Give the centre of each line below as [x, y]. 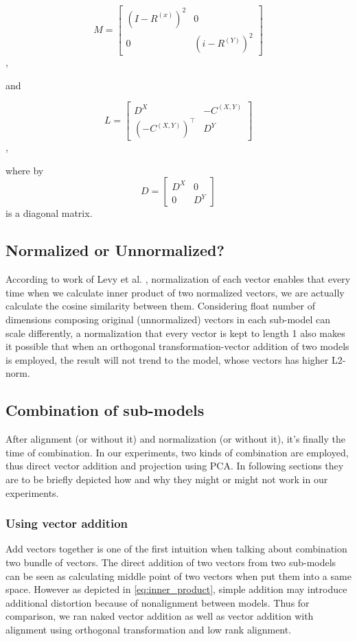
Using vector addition [67, 523]
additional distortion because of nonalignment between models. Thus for [158, 602]
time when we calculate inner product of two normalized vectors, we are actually [175, 292]
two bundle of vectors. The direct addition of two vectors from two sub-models [171, 562]
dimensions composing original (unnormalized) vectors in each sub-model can [168, 319]
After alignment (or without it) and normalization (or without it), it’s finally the [175, 439]
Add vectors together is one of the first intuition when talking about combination [176, 549]
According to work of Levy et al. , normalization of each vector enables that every [178, 279]
